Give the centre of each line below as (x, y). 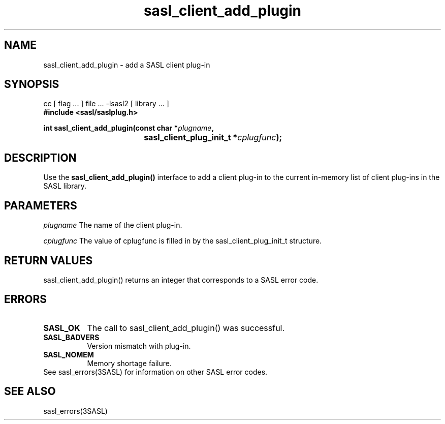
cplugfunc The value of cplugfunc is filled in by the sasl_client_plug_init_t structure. (183, 241)
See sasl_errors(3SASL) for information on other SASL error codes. (155, 372)
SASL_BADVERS (71, 337)
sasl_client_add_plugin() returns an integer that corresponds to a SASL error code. (181, 280)
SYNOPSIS (32, 84)
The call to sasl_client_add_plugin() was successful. (186, 328)
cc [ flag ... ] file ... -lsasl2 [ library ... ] (106, 104)
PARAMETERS (41, 205)
